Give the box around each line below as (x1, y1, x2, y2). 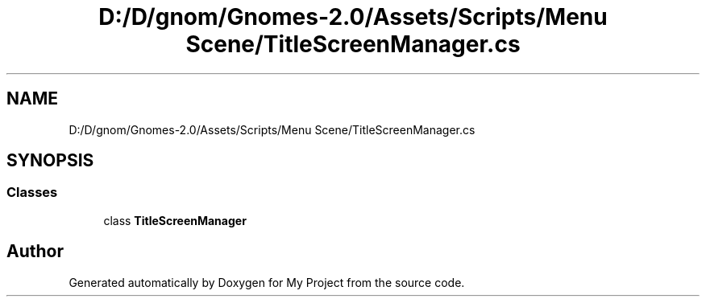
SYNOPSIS (6, 150, 94, 171)
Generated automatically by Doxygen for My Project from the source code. (69, 275, 465, 289)
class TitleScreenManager (103, 213, 247, 227)
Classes (6, 184, 58, 201)
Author (6, 241, 64, 262)
